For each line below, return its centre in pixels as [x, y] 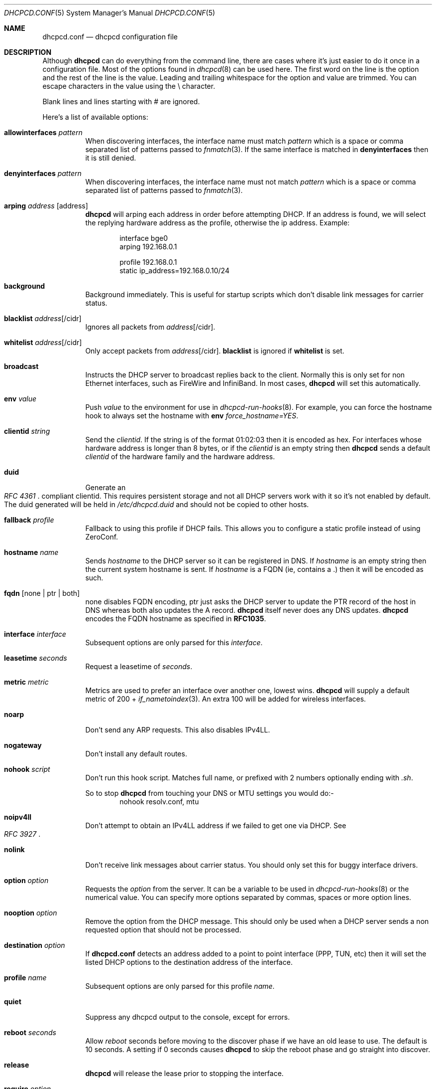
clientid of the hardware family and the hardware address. [180, 456]
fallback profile [29, 520]
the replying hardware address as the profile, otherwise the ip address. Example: [218, 223]
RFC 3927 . [22, 834]
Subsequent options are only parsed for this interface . [174, 642]
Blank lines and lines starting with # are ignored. [121, 101]
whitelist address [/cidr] [43, 342]
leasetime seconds [36, 658]
